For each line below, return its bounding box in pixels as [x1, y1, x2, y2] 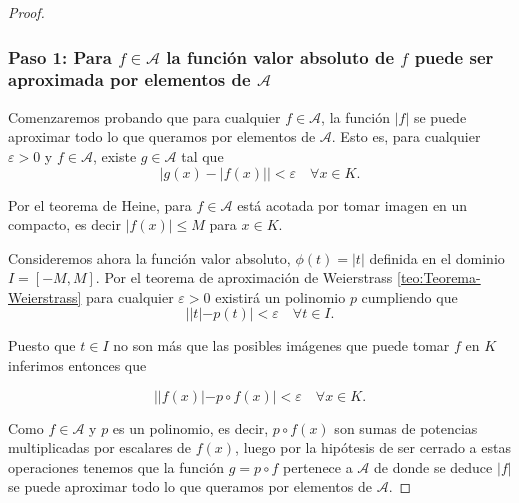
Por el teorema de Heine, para [8, 194, 192, 215]
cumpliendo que [361, 286, 458, 307]
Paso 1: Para [8, 44, 112, 69]
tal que [181, 145, 224, 166]
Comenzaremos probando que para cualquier [8, 106, 281, 127]
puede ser [414, 44, 494, 69]
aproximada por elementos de [8, 67, 251, 92]
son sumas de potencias [334, 417, 478, 438]
